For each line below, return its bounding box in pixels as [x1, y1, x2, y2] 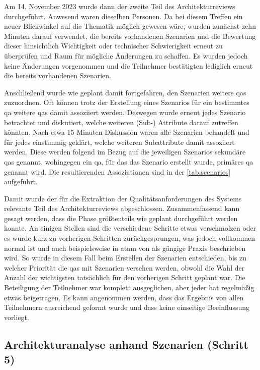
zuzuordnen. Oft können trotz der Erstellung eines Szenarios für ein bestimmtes [4, 97, 249, 108]
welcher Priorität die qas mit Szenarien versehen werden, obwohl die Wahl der [4, 262, 245, 273]
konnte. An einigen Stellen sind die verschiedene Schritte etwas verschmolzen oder [4, 223, 256, 233]
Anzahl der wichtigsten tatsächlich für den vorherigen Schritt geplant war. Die [4, 272, 245, 283]
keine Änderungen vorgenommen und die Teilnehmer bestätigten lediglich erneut [4, 60, 253, 71]
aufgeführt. [4, 176, 38, 187]
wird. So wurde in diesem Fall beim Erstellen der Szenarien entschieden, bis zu [4, 252, 246, 263]
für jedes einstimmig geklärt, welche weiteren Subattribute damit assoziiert [4, 136, 235, 147]
